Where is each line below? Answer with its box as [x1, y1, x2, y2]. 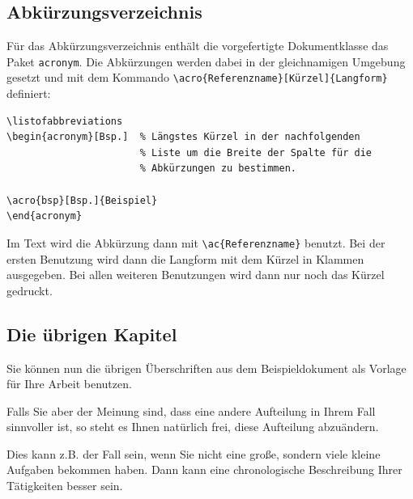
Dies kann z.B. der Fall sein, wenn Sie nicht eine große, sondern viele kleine [6, 445, 381, 462]
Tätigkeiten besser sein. [6, 477, 123, 494]
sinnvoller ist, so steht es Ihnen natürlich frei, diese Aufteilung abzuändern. [6, 418, 379, 435]
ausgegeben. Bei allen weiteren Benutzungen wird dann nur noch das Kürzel [6, 266, 385, 283]
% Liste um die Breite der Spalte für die [139, 146, 373, 159]
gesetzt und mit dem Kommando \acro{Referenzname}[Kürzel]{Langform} [6, 69, 388, 86]
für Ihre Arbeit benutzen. [6, 375, 132, 392]
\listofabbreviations [6, 115, 123, 127]
